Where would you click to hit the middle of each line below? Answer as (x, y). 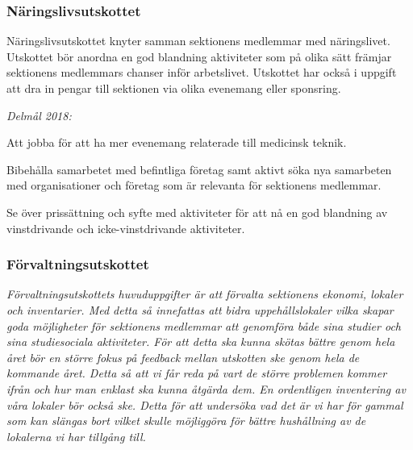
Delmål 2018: (39, 115)
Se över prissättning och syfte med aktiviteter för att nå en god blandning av (197, 212)
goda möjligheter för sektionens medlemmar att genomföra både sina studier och (204, 325)
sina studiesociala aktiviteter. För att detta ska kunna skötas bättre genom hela (201, 342)
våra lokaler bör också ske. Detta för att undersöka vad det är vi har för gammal (205, 404)
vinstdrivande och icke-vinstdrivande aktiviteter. (126, 228)
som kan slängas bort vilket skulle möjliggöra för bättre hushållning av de (186, 421)
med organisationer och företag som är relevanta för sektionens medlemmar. (194, 185)
